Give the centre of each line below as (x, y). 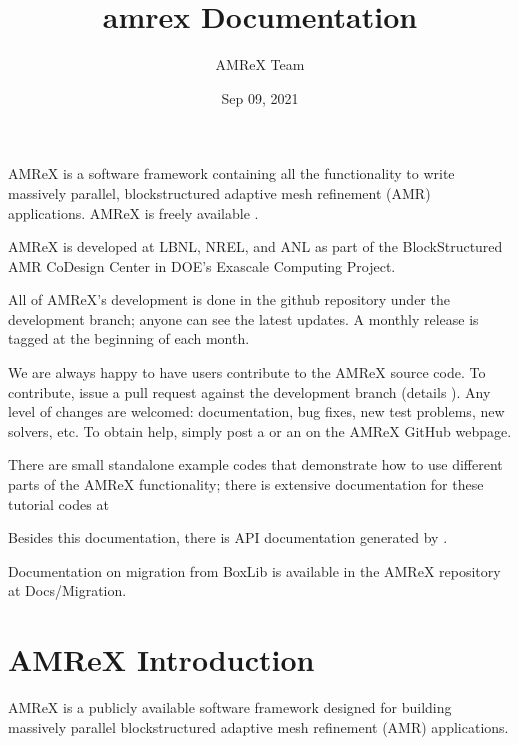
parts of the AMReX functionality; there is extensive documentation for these (246, 484)
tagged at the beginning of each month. (129, 338)
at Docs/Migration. (67, 590)
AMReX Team (260, 64)
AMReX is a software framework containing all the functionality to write (231, 173)
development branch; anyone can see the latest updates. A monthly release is (243, 318)
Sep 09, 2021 (260, 97)
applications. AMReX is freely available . (133, 212)
